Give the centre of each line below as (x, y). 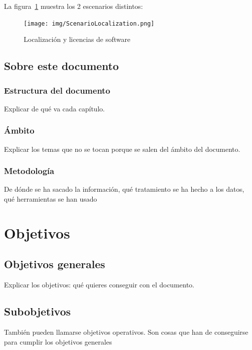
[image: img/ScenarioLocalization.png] (89, 23)
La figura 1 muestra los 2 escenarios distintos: (73, 6)
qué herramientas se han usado (51, 199)
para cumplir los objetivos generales (58, 341)
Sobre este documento (61, 66)
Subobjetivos (37, 311)
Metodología (29, 171)
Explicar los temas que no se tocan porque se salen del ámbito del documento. (122, 149)
